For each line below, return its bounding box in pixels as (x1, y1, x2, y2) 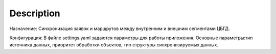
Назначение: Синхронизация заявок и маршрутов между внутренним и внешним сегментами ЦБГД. (9, 25, 230, 32)
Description (9, 8, 61, 19)
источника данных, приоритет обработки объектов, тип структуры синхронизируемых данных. (9, 42, 219, 48)
